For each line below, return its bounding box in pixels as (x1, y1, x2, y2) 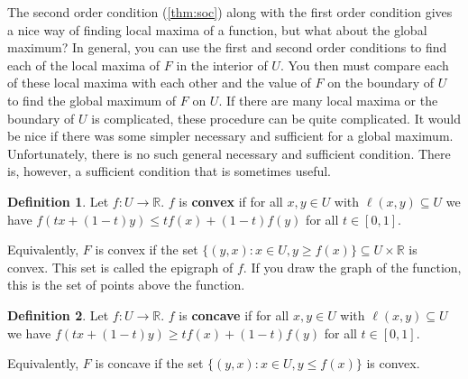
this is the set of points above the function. (7, 275, 245, 294)
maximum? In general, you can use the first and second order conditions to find (7, 38, 447, 57)
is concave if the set (95, 354, 204, 373)
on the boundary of (327, 73, 435, 92)
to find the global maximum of (7, 90, 177, 109)
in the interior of (176, 55, 268, 74)
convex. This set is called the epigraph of (7, 257, 234, 276)
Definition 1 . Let (7, 191, 109, 210)
